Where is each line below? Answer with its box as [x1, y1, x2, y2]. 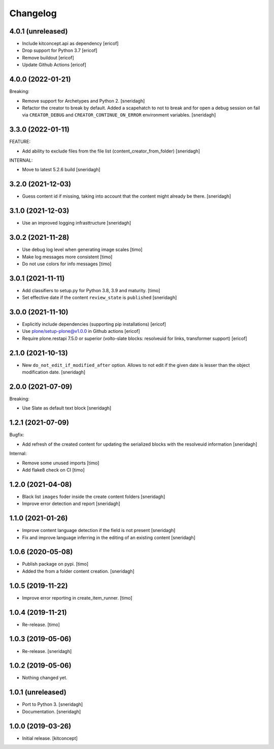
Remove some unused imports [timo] [22, 460, 99, 466]
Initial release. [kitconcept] [22, 735, 78, 741]
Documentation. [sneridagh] [22, 708, 81, 714]
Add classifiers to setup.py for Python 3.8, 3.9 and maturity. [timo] [22, 287, 160, 293]
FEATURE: [9, 139, 31, 145]
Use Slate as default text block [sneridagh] [22, 405, 112, 411]
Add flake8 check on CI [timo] [22, 466, 85, 473]
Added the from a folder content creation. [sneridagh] [22, 568, 134, 574]
